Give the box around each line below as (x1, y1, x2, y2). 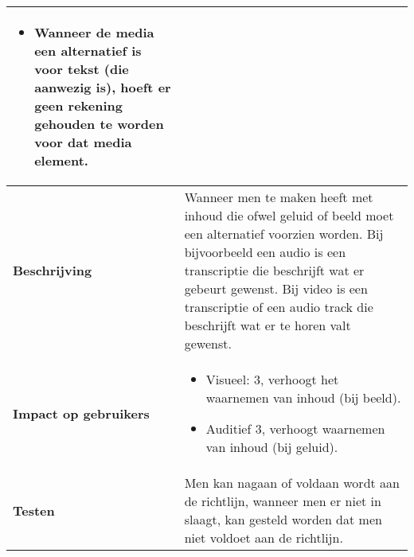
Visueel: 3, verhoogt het (205, 370, 339, 388)
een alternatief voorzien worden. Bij (184, 224, 384, 243)
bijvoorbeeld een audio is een (184, 243, 346, 261)
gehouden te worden (34, 115, 164, 133)
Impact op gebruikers (13, 403, 150, 423)
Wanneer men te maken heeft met (184, 188, 373, 206)
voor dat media (34, 133, 132, 151)
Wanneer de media (34, 23, 154, 41)
